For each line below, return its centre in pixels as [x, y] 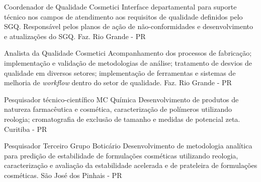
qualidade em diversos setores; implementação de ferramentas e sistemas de [120, 72]
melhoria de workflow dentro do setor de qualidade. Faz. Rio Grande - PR [118, 82]
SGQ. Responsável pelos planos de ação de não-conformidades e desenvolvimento [129, 26]
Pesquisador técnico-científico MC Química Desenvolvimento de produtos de [121, 99]
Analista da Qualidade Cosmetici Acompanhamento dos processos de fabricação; [128, 53]
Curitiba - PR [26, 129]
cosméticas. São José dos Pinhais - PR [63, 175]
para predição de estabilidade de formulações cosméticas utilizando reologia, [121, 155]
